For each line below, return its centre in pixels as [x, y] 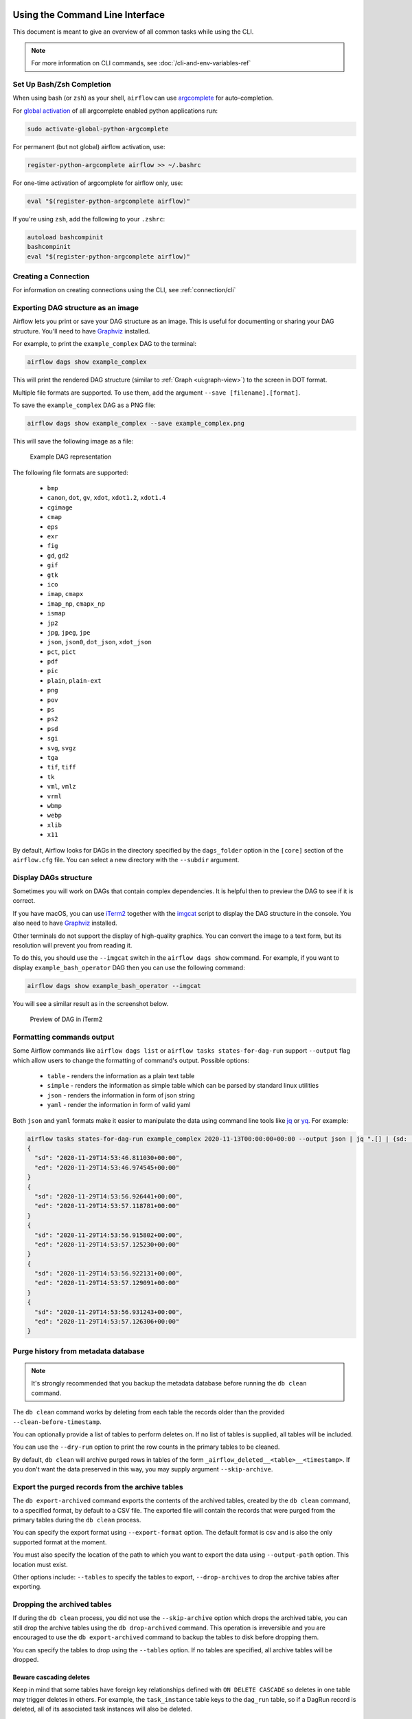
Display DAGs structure [53, 877]
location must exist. [40, 1564]
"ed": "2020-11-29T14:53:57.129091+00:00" [107, 1283]
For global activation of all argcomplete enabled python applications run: [115, 111]
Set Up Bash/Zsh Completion [62, 85]
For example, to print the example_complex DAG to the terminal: [105, 344]
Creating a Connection [51, 276]
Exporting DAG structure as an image [76, 308]
